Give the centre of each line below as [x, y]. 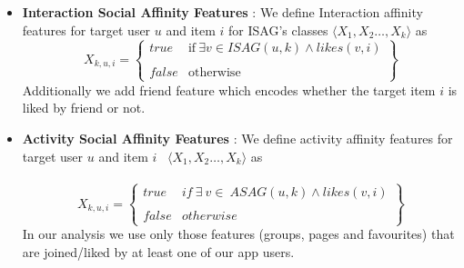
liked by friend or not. [84, 108]
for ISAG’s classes [278, 30]
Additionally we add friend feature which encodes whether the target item [229, 89]
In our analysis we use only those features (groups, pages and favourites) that [238, 234]
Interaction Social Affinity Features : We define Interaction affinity [222, 12]
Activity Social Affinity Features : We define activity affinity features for [237, 138]
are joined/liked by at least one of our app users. [158, 251]
